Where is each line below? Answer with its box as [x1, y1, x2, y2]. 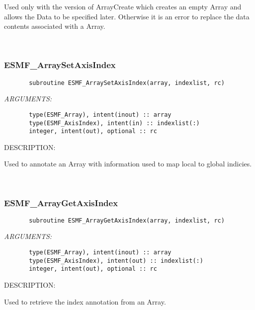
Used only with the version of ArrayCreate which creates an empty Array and [4, 1, 242, 11]
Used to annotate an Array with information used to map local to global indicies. [4, 158, 252, 169]
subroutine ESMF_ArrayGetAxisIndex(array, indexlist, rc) [29, 217, 225, 224]
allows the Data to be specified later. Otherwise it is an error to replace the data [4, 11, 250, 21]
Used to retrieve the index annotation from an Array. [4, 296, 166, 307]
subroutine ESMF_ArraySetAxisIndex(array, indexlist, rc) [29, 79, 225, 86]
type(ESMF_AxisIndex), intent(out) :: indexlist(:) [29, 257, 203, 264]
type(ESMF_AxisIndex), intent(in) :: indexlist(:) [29, 119, 200, 127]
